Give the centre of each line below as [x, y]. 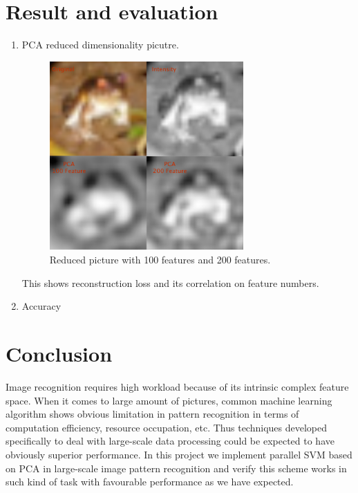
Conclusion [59, 353]
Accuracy [41, 306]
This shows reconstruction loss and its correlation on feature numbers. [170, 282]
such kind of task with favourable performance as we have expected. [150, 482]
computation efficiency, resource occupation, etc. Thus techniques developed [167, 427]
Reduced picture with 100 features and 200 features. [160, 260]
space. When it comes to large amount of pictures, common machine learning [169, 400]
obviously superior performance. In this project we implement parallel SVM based [179, 454]
